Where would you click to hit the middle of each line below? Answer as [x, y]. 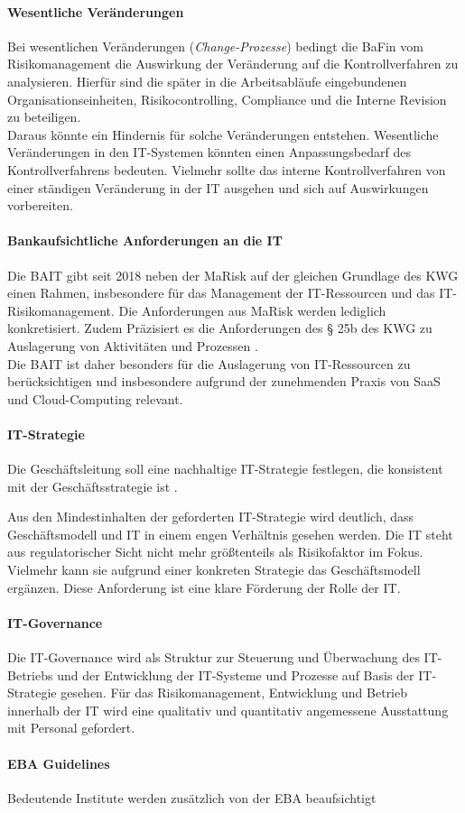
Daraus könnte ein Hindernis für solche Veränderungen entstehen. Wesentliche [223, 134]
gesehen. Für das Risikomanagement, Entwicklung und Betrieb [234, 693]
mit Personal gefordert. [71, 728]
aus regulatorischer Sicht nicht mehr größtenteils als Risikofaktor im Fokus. [215, 552]
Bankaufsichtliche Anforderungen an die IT [145, 240]
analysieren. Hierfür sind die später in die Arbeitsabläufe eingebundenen [207, 81]
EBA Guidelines [59, 763]
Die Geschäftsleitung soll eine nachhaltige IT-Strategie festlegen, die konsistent [225, 469]
